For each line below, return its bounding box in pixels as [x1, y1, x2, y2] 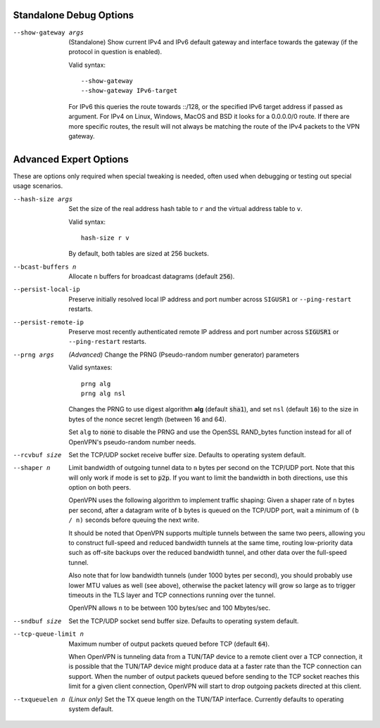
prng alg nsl [81, 389, 126, 397]
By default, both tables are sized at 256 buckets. [68, 250, 209, 258]
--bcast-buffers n [13, 262, 77, 271]
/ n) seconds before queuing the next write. [68, 516, 200, 524]
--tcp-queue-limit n [13, 630, 84, 638]
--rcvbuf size [13, 451, 62, 459]
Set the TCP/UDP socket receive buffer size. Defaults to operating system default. [68, 450, 306, 459]
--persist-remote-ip [13, 318, 84, 326]
